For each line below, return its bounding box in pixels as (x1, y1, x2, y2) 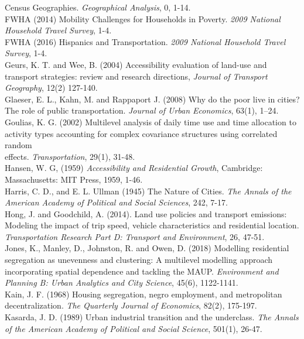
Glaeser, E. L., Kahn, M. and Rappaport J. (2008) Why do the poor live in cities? (5, 93, 300, 105)
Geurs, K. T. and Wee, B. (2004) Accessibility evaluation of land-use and (5, 58, 267, 70)
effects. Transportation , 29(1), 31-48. (5, 150, 135, 162)
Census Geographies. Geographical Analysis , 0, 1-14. (5, 1, 191, 13)
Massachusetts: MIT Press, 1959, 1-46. (5, 173, 143, 185)
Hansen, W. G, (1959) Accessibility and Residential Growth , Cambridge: (5, 162, 263, 174)
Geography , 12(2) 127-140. (5, 81, 98, 94)
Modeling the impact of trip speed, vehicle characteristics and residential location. (5, 219, 299, 231)
